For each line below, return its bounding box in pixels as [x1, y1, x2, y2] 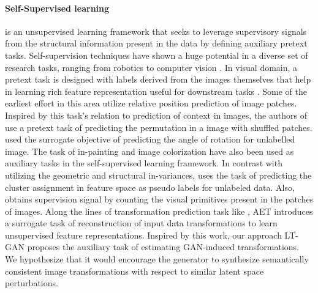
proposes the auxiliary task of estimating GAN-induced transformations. [27, 240, 299, 253]
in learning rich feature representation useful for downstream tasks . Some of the [5, 84, 308, 97]
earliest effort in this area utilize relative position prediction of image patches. [5, 97, 297, 109]
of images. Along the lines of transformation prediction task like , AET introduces [5, 204, 313, 217]
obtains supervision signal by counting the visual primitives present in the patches [5, 193, 314, 206]
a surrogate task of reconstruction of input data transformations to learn [5, 217, 278, 229]
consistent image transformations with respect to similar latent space [5, 264, 264, 277]
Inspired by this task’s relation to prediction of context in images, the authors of [5, 108, 307, 121]
